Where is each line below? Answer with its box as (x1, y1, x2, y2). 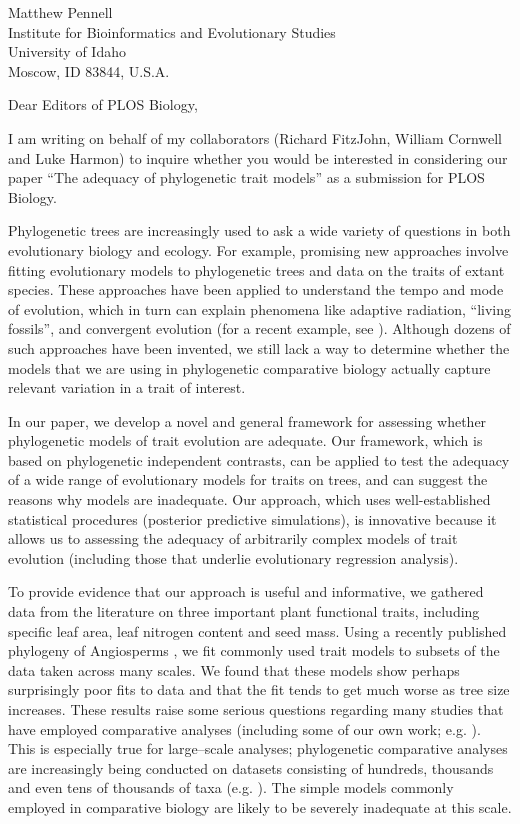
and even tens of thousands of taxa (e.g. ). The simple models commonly (8, 777, 454, 798)
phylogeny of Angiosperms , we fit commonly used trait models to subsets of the (8, 640, 500, 661)
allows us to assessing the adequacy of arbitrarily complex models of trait (8, 528, 458, 549)
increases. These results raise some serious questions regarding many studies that (8, 699, 504, 719)
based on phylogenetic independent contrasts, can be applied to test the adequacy (8, 449, 510, 470)
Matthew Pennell (8, 2, 113, 22)
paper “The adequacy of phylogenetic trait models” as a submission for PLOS (8, 167, 485, 188)
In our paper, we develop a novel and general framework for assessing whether (8, 410, 487, 431)
